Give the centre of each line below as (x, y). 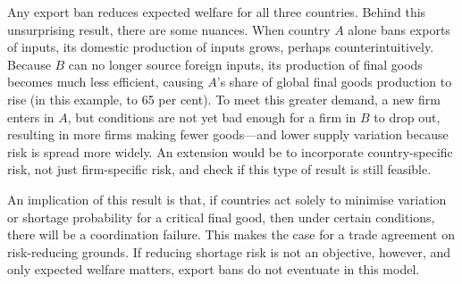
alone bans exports (399, 29)
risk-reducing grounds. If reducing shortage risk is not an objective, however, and (229, 251)
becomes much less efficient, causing (105, 82)
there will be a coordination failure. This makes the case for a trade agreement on (231, 234)
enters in (31, 117)
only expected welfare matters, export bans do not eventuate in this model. (214, 269)
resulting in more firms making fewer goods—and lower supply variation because (228, 134)
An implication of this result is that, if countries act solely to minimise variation (227, 199)
